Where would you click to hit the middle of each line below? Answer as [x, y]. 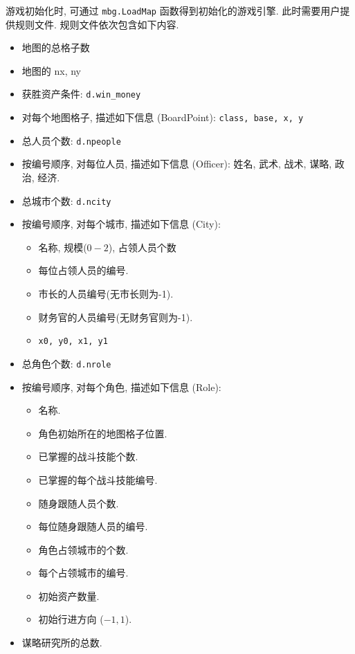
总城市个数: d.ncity [66, 200]
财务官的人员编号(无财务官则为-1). [116, 317]
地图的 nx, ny [51, 70]
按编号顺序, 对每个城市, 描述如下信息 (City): [121, 224]
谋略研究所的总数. [62, 643]
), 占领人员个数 [142, 247]
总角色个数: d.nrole [66, 363]
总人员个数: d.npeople [71, 140]
